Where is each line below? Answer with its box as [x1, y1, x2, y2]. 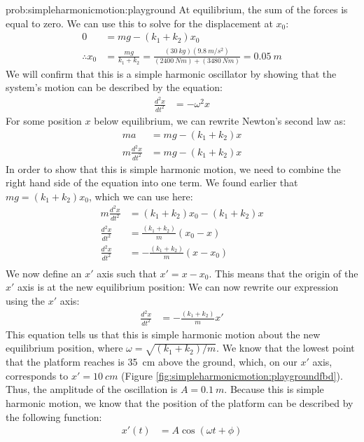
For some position [6, 113, 82, 128]
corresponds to [6, 368, 69, 382]
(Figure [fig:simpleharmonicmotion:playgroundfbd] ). [121, 368, 343, 382]
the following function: [6, 409, 102, 424]
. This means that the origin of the [209, 265, 358, 280]
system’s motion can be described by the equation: [6, 80, 223, 95]
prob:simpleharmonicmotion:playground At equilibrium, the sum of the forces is [6, 2, 348, 16]
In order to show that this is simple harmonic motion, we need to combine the [6, 161, 341, 176]
